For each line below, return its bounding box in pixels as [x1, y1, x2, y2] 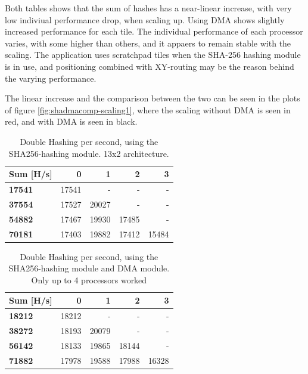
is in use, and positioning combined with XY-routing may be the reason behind [5, 60, 294, 72]
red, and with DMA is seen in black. [5, 115, 138, 128]
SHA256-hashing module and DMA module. [8, 262, 170, 274]
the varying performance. [5, 72, 97, 84]
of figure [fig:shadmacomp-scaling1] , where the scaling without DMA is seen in [5, 103, 291, 116]
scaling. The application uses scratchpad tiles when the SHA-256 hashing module [5, 48, 301, 61]
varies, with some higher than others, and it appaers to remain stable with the [5, 36, 291, 49]
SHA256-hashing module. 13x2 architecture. [8, 147, 169, 159]
